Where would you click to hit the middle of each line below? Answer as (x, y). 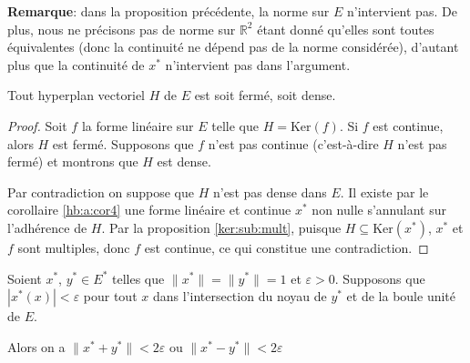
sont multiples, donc (74, 247)
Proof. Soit (37, 125)
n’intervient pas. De (402, 11)
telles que (138, 278)
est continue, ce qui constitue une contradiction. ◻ (286, 247)
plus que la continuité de (76, 64)
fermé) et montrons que (73, 161)
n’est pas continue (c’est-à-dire (293, 143)
